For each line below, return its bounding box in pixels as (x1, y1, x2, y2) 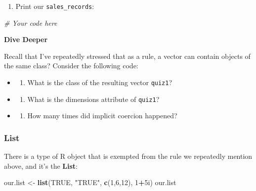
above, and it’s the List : (4, 160, 78, 171)
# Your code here (4, 17, 57, 28)
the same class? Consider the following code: (4, 60, 138, 71)
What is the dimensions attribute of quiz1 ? (27, 94, 160, 104)
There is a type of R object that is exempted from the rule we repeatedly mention (4, 151, 253, 161)
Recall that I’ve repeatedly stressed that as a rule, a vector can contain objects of (4, 50, 251, 61)
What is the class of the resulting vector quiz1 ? (27, 77, 172, 88)
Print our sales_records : (15, 1, 94, 11)
